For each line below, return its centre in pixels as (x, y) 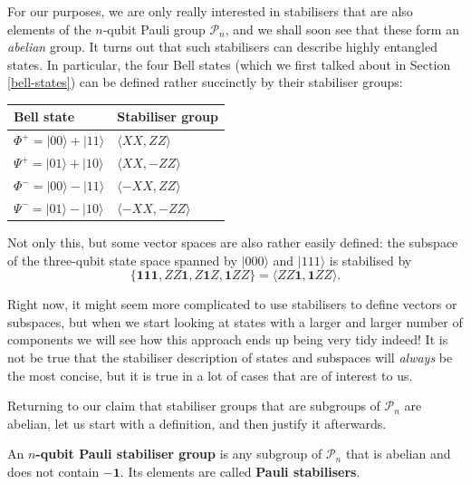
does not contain (53, 471)
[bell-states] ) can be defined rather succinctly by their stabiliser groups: (205, 82)
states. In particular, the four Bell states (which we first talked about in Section (229, 64)
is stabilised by (370, 260)
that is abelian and (398, 454)
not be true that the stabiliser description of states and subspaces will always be (230, 357)
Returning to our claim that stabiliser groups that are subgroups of (194, 406)
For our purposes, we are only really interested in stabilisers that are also (210, 11)
